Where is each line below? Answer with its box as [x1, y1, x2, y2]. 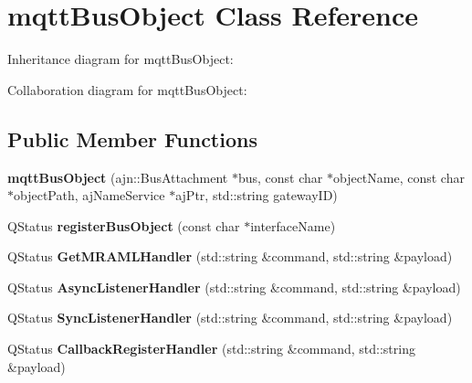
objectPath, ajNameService [14, 186, 165, 205]
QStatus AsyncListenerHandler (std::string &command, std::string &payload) [7, 277, 461, 296]
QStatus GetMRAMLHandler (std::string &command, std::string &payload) [7, 247, 453, 266]
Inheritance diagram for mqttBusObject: [7, 49, 234, 69]
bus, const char [237, 167, 323, 186]
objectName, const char [332, 167, 465, 186]
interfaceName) [250, 216, 336, 235]
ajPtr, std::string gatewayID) [175, 186, 338, 205]
